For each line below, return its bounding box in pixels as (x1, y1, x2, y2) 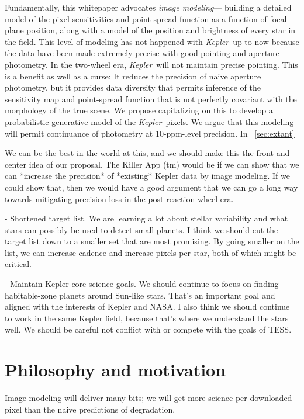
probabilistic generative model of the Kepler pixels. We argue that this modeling (5, 115, 294, 127)
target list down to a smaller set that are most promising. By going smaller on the (5, 235, 299, 247)
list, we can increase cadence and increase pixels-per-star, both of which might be (5, 246, 296, 258)
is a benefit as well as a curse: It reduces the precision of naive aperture (5, 70, 261, 82)
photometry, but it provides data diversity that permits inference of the (5, 81, 261, 94)
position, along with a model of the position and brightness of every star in (26, 24, 296, 36)
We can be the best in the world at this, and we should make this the (5, 147, 254, 159)
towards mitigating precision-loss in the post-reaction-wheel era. (5, 192, 234, 205)
